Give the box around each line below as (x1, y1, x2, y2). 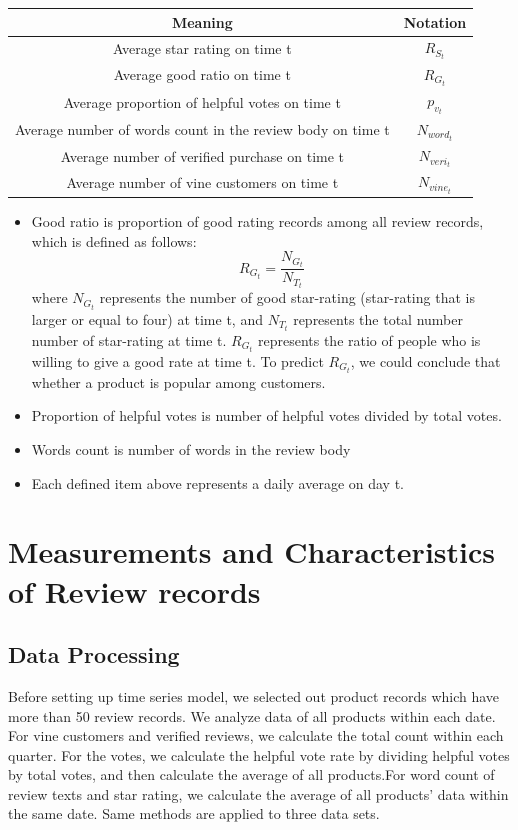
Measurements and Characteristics (8, 531, 496, 572)
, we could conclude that (350, 350, 501, 371)
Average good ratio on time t (113, 64, 291, 85)
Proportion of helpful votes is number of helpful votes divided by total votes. (31, 405, 502, 426)
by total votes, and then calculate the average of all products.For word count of (8, 764, 495, 785)
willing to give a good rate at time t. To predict (31, 350, 324, 371)
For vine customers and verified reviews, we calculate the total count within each (8, 725, 504, 746)
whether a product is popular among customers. (31, 371, 326, 392)
